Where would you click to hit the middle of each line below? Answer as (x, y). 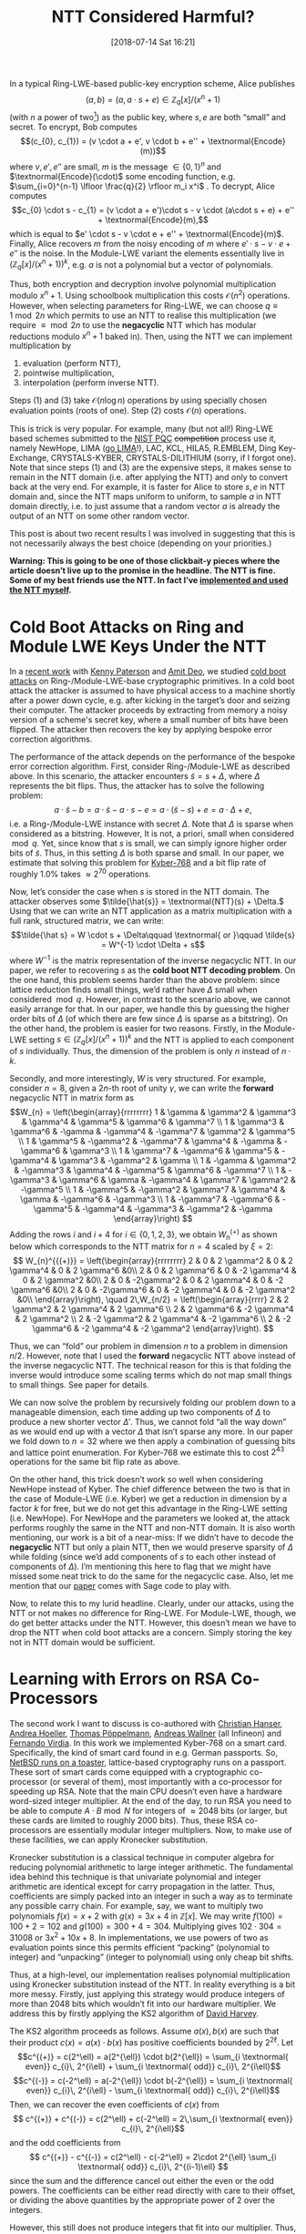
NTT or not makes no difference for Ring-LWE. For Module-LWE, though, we (153, 1614)
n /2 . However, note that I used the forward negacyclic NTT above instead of (153, 1356)
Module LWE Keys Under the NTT (138, 646)
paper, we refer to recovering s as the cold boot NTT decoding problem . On (153, 970)
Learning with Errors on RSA (118, 1679)
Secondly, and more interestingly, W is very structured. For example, (138, 1079)
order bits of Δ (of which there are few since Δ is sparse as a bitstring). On (149, 1019)
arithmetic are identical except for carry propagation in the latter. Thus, (143, 1887)
